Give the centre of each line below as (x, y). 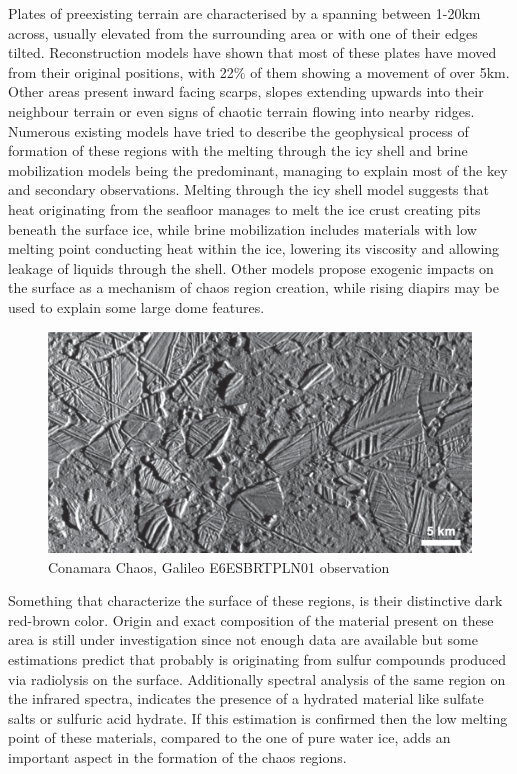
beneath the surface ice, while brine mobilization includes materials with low (242, 228)
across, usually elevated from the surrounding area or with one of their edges (243, 32)
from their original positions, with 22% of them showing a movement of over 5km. (259, 71)
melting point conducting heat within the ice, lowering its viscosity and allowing (254, 248)
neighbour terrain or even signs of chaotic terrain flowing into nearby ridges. (241, 110)
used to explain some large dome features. (136, 306)
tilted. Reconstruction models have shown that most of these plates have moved (252, 52)
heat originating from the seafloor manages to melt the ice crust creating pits (244, 208)
